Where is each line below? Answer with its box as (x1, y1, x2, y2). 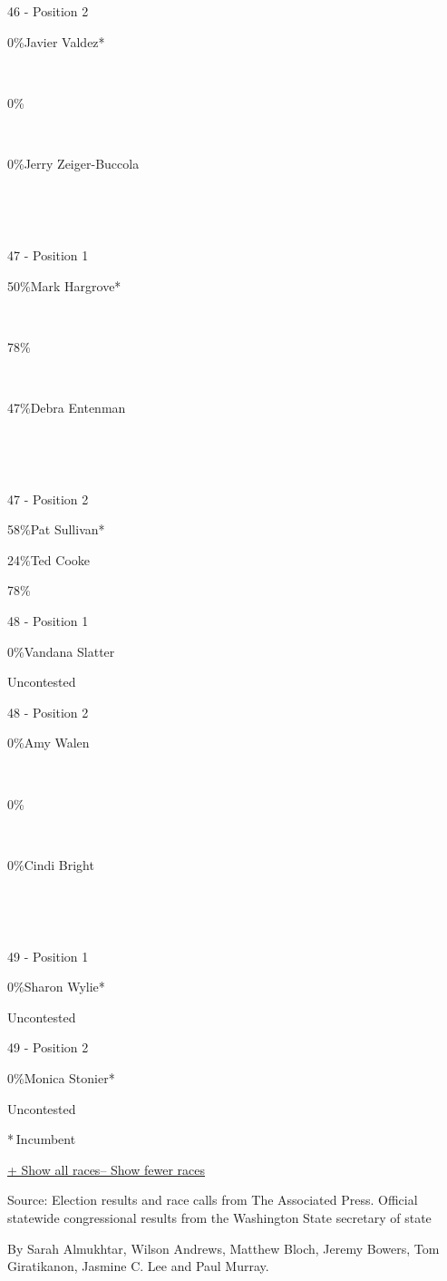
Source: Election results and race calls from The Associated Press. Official (7, 1190, 418, 1209)
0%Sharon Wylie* (7, 977, 105, 996)
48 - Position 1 (7, 611, 89, 631)
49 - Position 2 (7, 1038, 89, 1057)
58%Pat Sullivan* (7, 520, 105, 539)
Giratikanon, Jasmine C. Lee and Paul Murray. (7, 1257, 269, 1276)
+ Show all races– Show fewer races (7, 1159, 206, 1178)
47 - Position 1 (7, 245, 89, 264)
